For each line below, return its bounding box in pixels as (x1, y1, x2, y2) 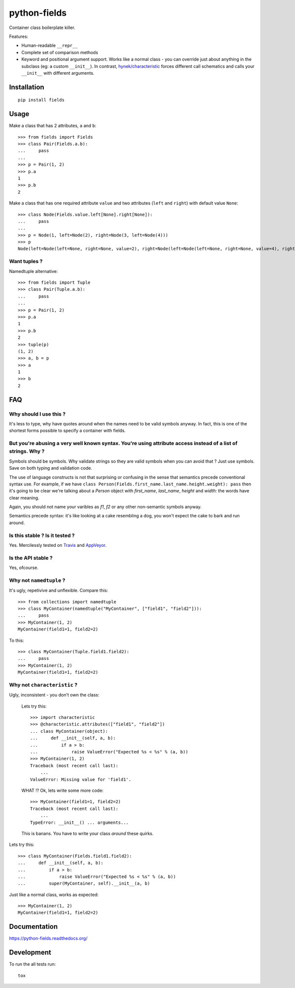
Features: (9, 33, 29, 39)
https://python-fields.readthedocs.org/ (9, 935, 88, 941)
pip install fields (18, 97, 65, 103)
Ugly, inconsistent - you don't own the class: (9, 692, 99, 698)
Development (9, 948, 52, 957)
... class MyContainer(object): (30, 728, 108, 734)
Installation (9, 83, 44, 91)
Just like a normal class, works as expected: (9, 892, 99, 898)
